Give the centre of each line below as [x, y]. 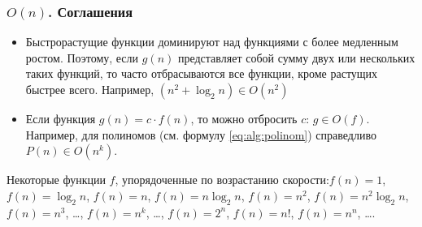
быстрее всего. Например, [90, 89]
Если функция [61, 118]
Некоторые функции [56, 180]
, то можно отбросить [244, 118]
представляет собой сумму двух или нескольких [296, 57]
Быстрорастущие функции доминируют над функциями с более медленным [212, 42]
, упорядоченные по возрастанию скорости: [222, 180]
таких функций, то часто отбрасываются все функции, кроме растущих [202, 73]
